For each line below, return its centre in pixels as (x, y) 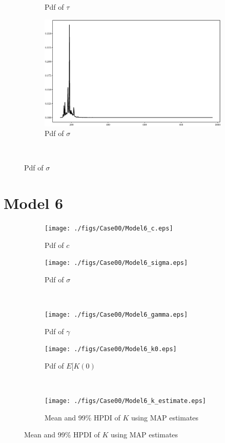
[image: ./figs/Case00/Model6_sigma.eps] (116, 263)
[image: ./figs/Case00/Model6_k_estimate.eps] (125, 401)
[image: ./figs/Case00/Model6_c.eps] (109, 229)
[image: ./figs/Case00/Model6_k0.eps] (111, 349)
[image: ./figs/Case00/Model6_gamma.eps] (116, 315)
